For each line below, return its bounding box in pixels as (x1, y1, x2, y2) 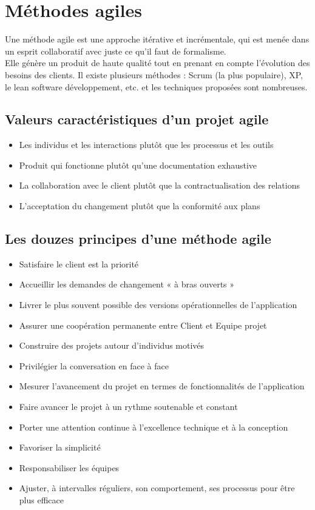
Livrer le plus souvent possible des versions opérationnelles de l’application (19, 298, 297, 311)
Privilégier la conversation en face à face (19, 359, 169, 372)
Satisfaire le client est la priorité (19, 257, 139, 270)
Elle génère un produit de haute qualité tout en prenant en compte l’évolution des (5, 56, 310, 69)
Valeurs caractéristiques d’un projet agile (5, 110, 269, 129)
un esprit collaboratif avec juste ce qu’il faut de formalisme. (5, 44, 226, 57)
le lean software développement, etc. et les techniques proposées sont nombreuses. (5, 80, 308, 93)
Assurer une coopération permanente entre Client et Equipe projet (19, 318, 267, 331)
